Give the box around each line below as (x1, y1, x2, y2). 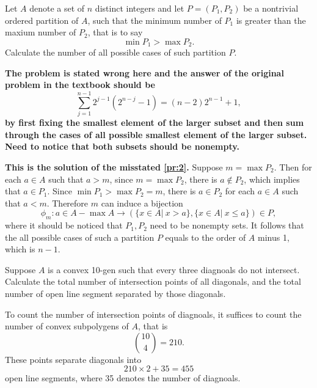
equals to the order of (165, 230, 246, 243)
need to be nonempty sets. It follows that (150, 219, 304, 232)
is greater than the (236, 13, 306, 26)
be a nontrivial (243, 2, 299, 14)
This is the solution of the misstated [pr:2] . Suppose (5, 160, 223, 173)
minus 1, (258, 230, 290, 243)
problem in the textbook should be (5, 78, 155, 91)
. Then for (274, 160, 312, 173)
